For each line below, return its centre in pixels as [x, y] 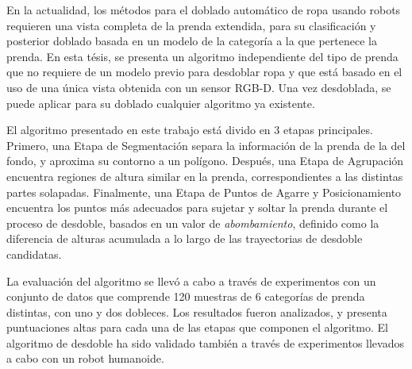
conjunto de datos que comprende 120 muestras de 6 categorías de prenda [186, 296]
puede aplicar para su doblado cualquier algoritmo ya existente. [161, 103]
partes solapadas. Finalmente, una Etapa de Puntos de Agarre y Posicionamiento [204, 192]
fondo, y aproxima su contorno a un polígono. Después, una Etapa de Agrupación [205, 161]
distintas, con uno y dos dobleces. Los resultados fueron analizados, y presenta [197, 311]
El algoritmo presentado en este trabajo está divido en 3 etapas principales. [190, 130]
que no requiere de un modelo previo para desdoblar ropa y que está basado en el [204, 72]
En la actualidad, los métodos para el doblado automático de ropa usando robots [204, 10]
